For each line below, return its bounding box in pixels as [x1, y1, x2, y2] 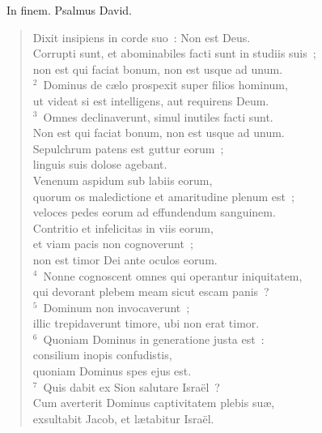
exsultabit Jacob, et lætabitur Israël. [32, 409, 214, 427]
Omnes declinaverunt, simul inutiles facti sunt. [43, 108, 273, 125]
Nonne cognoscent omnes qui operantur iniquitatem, [43, 267, 303, 284]
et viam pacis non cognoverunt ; [32, 235, 193, 252]
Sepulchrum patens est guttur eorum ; [32, 139, 224, 156]
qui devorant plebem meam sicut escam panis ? [32, 283, 269, 300]
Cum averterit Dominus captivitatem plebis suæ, [32, 394, 275, 411]
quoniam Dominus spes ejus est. [32, 362, 192, 379]
